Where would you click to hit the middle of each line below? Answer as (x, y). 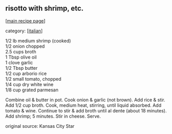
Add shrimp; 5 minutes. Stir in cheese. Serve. (53, 116)
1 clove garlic (19, 62)
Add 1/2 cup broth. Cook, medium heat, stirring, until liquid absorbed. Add (83, 105)
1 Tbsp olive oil (21, 57)
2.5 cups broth (21, 51)
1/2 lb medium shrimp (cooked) (38, 41)
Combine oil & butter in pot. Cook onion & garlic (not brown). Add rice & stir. (85, 100)
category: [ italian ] (24, 31)
